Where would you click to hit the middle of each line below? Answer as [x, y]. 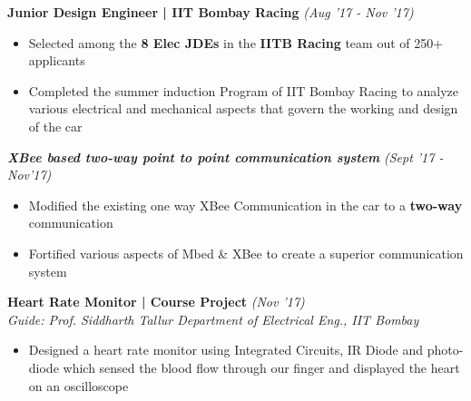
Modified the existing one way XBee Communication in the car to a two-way [245, 205]
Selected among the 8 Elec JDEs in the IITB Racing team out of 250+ [236, 42]
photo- [445, 350]
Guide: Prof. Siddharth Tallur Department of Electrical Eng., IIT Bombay [213, 319]
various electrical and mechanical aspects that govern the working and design [243, 108]
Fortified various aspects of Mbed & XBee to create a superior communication [246, 253]
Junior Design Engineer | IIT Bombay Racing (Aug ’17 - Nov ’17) [211, 12]
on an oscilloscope [78, 385]
